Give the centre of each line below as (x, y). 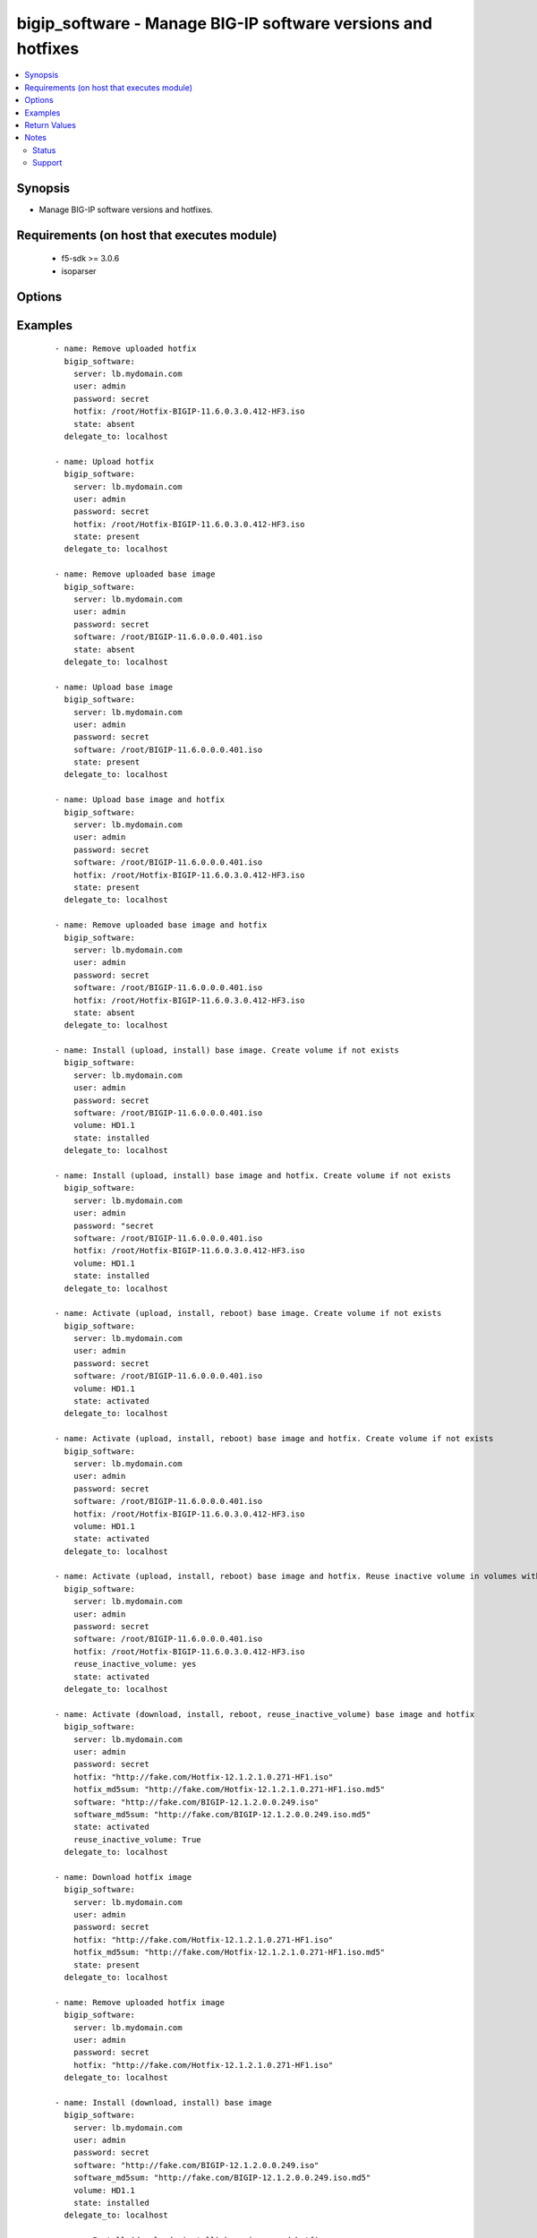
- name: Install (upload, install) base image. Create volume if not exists (227, 1051)
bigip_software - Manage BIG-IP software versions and (225, 23)
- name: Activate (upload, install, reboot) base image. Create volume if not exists (248, 1313)
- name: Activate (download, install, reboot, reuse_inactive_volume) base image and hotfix (265, 1714)
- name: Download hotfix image (124, 1877)
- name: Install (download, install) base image (163, 2102)
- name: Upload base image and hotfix (140, 800)
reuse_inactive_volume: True (137, 1839)
